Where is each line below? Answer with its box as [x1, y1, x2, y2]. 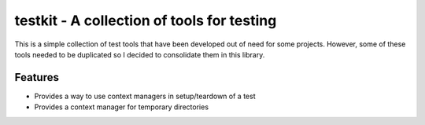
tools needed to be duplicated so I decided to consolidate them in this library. [14, 50, 265, 59]
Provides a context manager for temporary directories [34, 102, 209, 112]
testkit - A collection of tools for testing [14, 12, 277, 29]
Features [14, 71, 59, 84]
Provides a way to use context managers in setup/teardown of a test [34, 91, 256, 101]
